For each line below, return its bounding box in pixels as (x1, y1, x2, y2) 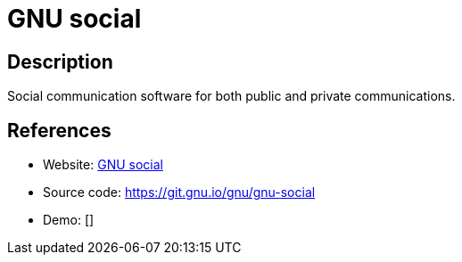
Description (7, 50, 113, 73)
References (7, 119, 111, 142)
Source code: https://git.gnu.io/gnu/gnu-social (43, 184, 316, 201)
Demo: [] (43, 212, 95, 228)
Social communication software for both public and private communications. (7, 88, 456, 104)
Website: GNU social (43, 157, 163, 173)
